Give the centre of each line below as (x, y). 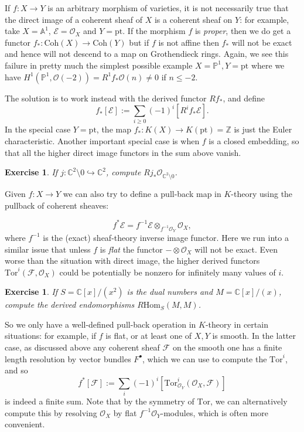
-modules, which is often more (214, 412)
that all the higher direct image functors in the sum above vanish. (123, 152)
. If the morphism (154, 31)
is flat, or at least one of (149, 336)
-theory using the (262, 194)
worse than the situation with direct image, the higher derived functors (132, 261)
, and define (244, 98)
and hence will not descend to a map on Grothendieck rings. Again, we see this (147, 54)
